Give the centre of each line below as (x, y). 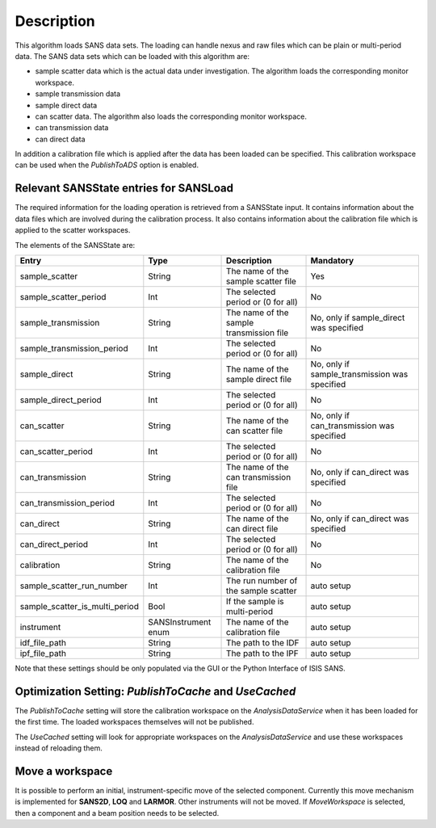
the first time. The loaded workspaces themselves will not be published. (134, 722)
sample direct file (259, 379)
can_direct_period (54, 544)
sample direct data (66, 105)
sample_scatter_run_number (74, 586)
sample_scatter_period (63, 296)
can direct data (60, 139)
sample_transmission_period (74, 348)
